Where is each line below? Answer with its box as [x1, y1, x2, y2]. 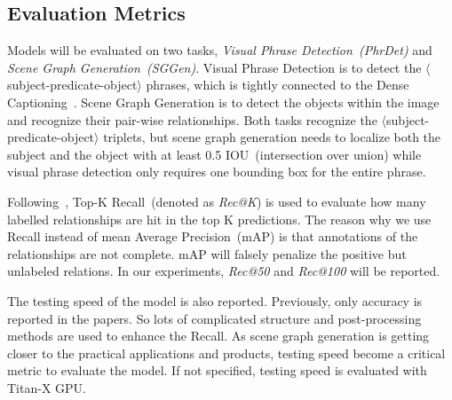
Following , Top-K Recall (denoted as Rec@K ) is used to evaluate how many [7, 192, 426, 210]
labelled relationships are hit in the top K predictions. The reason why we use [7, 209, 432, 228]
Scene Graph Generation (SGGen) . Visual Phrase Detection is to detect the [7, 58, 422, 76]
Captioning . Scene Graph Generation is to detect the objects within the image [7, 92, 440, 111]
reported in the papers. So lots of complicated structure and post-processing [7, 309, 422, 327]
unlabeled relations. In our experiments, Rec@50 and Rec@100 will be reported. [7, 262, 440, 280]
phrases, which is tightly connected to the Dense [146, 75, 409, 94]
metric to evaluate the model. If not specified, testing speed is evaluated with [7, 361, 427, 380]
